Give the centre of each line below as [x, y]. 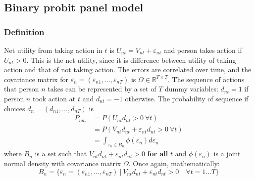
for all [158, 154]
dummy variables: [191, 89]
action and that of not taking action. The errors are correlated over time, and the [128, 69]
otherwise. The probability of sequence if [187, 98]
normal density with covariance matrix [63, 163]
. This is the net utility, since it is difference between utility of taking [131, 60]
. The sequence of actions [206, 79]
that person [22, 89]
